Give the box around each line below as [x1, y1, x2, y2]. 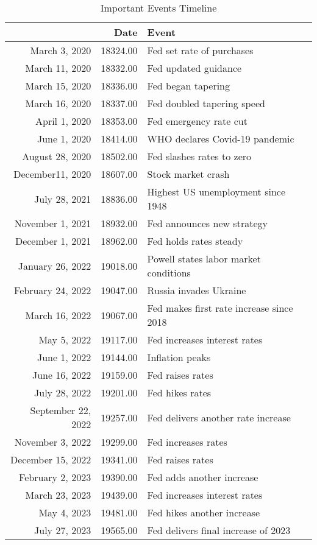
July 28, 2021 [34, 191, 91, 206]
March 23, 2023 [25, 488, 91, 502]
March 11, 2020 [25, 61, 91, 75]
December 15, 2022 [10, 452, 91, 466]
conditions [147, 265, 191, 280]
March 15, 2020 [25, 79, 91, 93]
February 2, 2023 [19, 470, 91, 484]
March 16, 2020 [25, 96, 91, 110]
